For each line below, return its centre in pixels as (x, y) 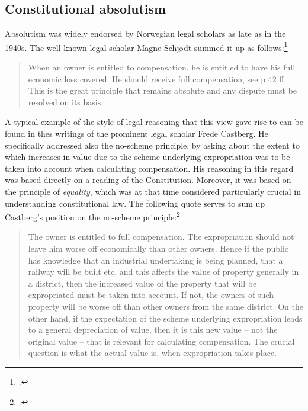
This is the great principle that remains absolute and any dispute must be (163, 90)
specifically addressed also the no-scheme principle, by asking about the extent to (152, 145)
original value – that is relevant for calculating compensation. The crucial (161, 341)
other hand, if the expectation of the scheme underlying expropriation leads (165, 318)
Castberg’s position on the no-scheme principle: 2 (92, 216)
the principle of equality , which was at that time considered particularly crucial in (153, 191)
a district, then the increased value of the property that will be (142, 283)
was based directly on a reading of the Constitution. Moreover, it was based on (148, 180)
